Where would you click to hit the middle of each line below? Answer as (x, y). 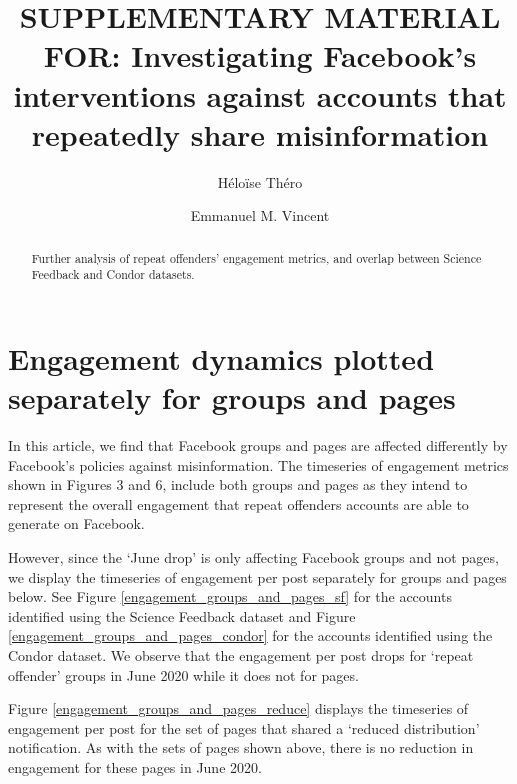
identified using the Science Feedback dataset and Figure (182, 615)
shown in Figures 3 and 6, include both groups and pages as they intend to (238, 484)
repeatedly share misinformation (260, 133)
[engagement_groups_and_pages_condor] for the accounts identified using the (250, 635)
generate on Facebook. (76, 523)
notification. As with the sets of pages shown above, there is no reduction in (241, 747)
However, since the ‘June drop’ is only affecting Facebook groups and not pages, (253, 557)
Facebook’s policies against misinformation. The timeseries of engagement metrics (258, 464)
